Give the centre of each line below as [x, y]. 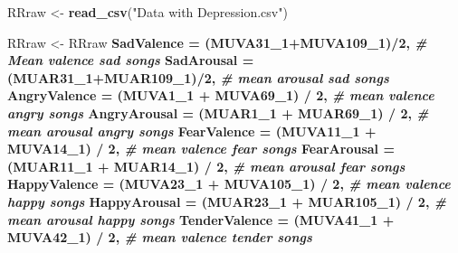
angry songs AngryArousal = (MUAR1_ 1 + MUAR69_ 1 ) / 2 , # [218, 112]
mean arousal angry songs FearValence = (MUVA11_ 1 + [192, 131]
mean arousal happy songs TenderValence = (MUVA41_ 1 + [201, 219]
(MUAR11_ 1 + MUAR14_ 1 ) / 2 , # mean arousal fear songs [206, 166]
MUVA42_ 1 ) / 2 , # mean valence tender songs [160, 237]
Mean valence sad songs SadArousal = [131, 60]
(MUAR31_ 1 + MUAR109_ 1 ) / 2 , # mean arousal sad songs [198, 77]
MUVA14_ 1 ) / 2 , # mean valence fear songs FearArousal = [201, 149]
